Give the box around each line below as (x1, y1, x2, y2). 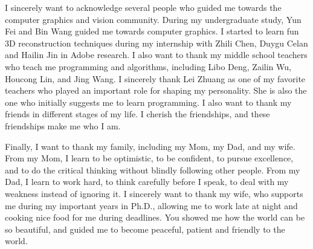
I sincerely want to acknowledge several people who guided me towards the (5, 1, 282, 13)
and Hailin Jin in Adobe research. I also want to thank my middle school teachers (5, 48, 308, 61)
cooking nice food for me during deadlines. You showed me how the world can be (5, 211, 305, 224)
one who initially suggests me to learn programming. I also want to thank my (5, 95, 292, 108)
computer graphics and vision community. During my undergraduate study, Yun (5, 13, 302, 25)
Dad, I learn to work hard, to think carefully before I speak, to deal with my (5, 175, 289, 188)
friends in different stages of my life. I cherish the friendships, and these (5, 108, 270, 120)
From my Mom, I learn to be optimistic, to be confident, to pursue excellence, (5, 152, 294, 164)
